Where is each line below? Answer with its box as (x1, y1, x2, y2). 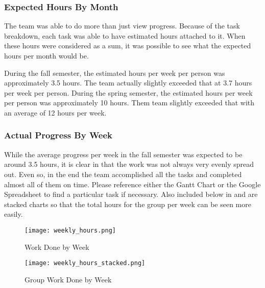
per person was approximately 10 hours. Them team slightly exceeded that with (4, 97, 255, 108)
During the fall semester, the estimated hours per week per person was (4, 67, 225, 78)
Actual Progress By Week (4, 129, 112, 141)
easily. (4, 209, 23, 219)
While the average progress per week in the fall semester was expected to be (4, 149, 243, 159)
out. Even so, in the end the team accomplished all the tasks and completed (4, 168, 242, 179)
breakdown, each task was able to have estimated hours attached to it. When (4, 30, 246, 41)
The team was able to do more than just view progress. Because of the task (4, 20, 240, 31)
